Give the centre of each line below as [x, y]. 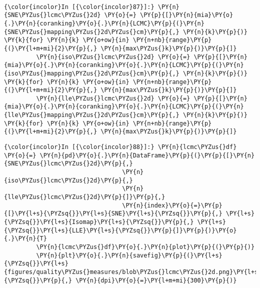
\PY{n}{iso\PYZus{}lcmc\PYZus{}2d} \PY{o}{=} [113, 57]
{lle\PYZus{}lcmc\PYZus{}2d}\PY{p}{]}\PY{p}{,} [85, 197]
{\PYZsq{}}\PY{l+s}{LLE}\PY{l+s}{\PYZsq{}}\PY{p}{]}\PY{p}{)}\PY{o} [120, 230]
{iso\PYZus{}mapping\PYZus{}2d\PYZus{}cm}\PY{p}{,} [92, 73]
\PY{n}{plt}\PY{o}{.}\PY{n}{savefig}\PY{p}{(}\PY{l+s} [129, 255]
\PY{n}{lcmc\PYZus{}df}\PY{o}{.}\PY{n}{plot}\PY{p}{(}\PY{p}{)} [145, 247]
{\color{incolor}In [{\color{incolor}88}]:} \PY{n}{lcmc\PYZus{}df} [120, 147]
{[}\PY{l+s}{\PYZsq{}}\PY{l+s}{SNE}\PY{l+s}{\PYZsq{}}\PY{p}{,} [113, 214]
